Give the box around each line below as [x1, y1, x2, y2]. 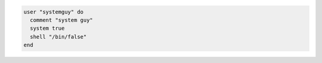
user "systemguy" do [23, 8, 83, 15]
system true [30, 25, 65, 32]
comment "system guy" [30, 17, 94, 23]
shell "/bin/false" [30, 33, 87, 40]
